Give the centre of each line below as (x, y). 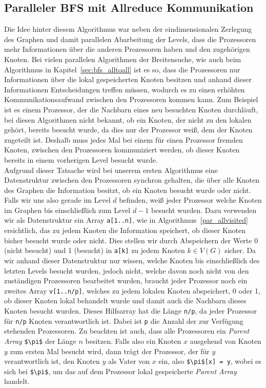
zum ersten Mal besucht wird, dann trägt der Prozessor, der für (110, 351)
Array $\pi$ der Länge (40, 341)
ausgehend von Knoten (226, 341)
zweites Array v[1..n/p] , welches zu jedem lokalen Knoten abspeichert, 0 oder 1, (132, 290)
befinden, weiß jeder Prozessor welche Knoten (190, 200)
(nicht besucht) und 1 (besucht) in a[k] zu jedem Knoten (95, 250)
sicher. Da (240, 250)
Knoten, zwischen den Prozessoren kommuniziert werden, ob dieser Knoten (122, 150)
